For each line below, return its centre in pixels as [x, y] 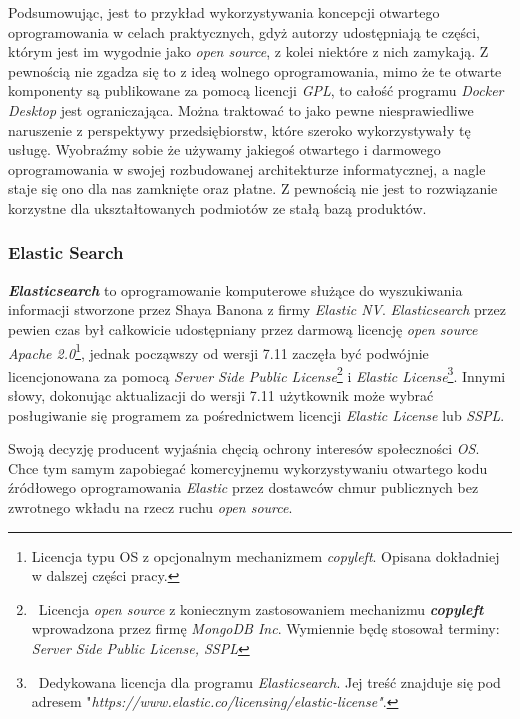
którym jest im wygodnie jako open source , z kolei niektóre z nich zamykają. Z [248, 51]
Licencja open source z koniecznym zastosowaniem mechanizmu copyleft [261, 608]
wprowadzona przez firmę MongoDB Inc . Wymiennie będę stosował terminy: [265, 628]
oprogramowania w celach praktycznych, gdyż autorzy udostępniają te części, [244, 31]
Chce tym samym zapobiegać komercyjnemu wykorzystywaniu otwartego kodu [248, 467]
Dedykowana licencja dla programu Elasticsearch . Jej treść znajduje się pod [269, 681]
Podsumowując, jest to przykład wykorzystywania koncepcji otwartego [224, 12]
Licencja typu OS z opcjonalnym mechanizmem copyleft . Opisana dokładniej [265, 555]
